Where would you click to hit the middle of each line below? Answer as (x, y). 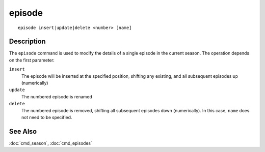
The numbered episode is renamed (57, 96)
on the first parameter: (32, 60)
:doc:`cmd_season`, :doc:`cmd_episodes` (51, 143)
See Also (23, 131)
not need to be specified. (47, 117)
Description (27, 42)
